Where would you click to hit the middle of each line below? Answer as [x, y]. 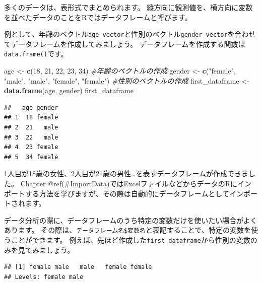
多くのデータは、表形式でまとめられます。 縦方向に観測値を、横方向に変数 [128, 7]
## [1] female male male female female [78, 267]
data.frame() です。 [36, 54]
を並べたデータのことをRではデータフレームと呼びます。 [98, 17]
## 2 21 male [31, 128]
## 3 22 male [31, 137]
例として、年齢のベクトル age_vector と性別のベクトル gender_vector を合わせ [130, 34]
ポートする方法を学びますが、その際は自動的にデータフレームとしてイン [124, 193]
